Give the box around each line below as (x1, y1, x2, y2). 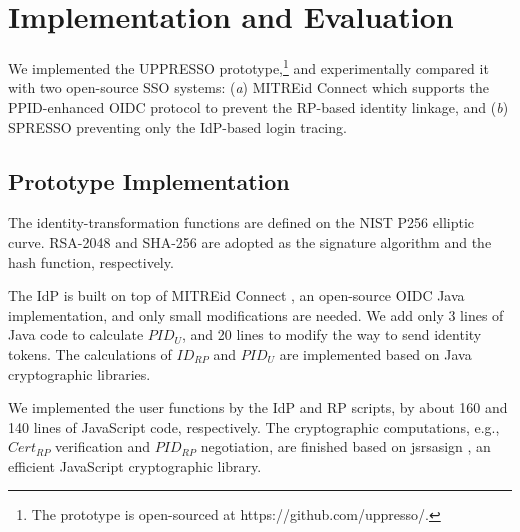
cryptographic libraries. (8, 363, 151, 384)
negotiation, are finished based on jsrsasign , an (200, 436, 491, 457)
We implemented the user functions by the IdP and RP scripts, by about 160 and (8, 397, 508, 418)
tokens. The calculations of (8, 343, 172, 364)
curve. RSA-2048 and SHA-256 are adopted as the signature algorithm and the (8, 231, 492, 252)
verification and (55, 436, 151, 457)
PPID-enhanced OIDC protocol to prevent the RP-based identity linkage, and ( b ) (8, 96, 509, 117)
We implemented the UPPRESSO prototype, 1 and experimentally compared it (8, 55, 489, 78)
